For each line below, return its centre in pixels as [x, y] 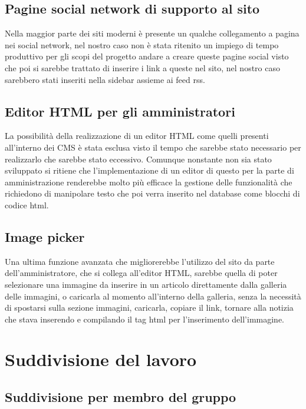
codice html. [27, 204]
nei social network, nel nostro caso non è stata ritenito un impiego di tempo [142, 44]
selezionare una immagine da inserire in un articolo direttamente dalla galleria [146, 284]
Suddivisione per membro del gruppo [121, 397]
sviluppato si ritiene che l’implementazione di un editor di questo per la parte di [149, 170]
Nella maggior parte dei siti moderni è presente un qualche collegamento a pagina [152, 33]
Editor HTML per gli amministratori [120, 111]
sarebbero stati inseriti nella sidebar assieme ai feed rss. [105, 79]
